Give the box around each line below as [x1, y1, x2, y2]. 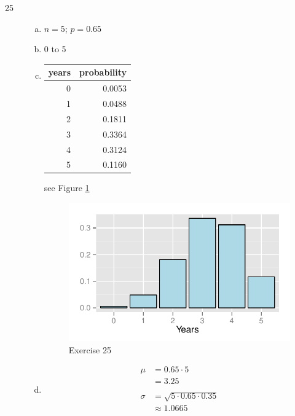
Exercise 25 [68, 343, 111, 356]
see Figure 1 [44, 181, 90, 194]
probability [79, 66, 127, 79]
